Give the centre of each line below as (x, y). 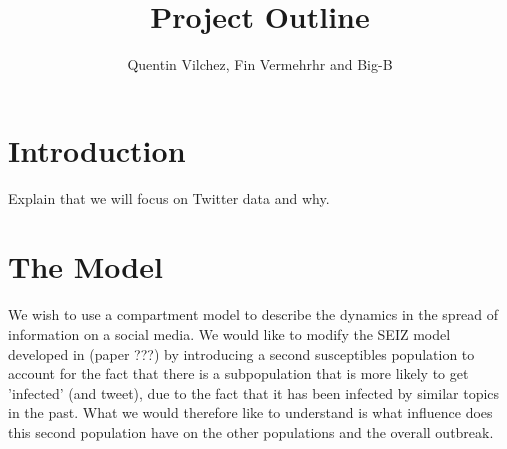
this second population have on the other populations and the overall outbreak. (251, 431)
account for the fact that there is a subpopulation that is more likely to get (238, 373)
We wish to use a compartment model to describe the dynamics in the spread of (253, 314)
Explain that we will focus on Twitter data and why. (169, 197)
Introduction (97, 149)
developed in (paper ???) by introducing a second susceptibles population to (241, 353)
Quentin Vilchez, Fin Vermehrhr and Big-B (260, 64)
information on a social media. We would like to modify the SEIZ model (229, 333)
